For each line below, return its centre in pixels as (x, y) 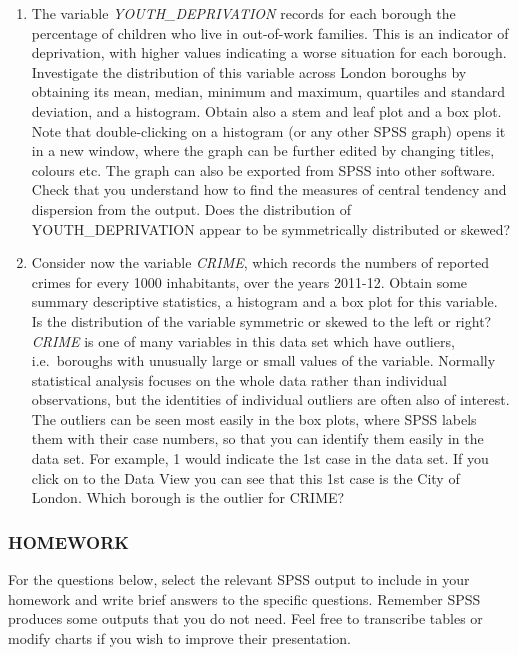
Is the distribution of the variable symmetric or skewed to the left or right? (261, 320)
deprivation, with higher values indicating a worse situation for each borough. (269, 52)
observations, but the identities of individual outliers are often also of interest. (270, 399)
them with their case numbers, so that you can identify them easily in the (257, 438)
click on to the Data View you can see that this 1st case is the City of (245, 477)
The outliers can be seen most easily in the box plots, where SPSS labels (254, 418)
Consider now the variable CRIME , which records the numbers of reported (260, 262)
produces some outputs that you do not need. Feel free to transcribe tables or (245, 618)
